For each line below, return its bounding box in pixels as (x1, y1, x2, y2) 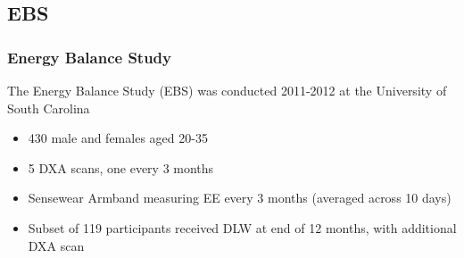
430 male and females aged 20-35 (28, 129, 208, 147)
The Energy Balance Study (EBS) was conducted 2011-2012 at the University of (7, 81, 447, 99)
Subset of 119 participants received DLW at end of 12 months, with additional (28, 218, 457, 237)
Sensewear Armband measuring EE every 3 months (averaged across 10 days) (28, 188, 452, 207)
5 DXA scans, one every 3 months (28, 158, 214, 177)
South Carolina (7, 98, 90, 117)
